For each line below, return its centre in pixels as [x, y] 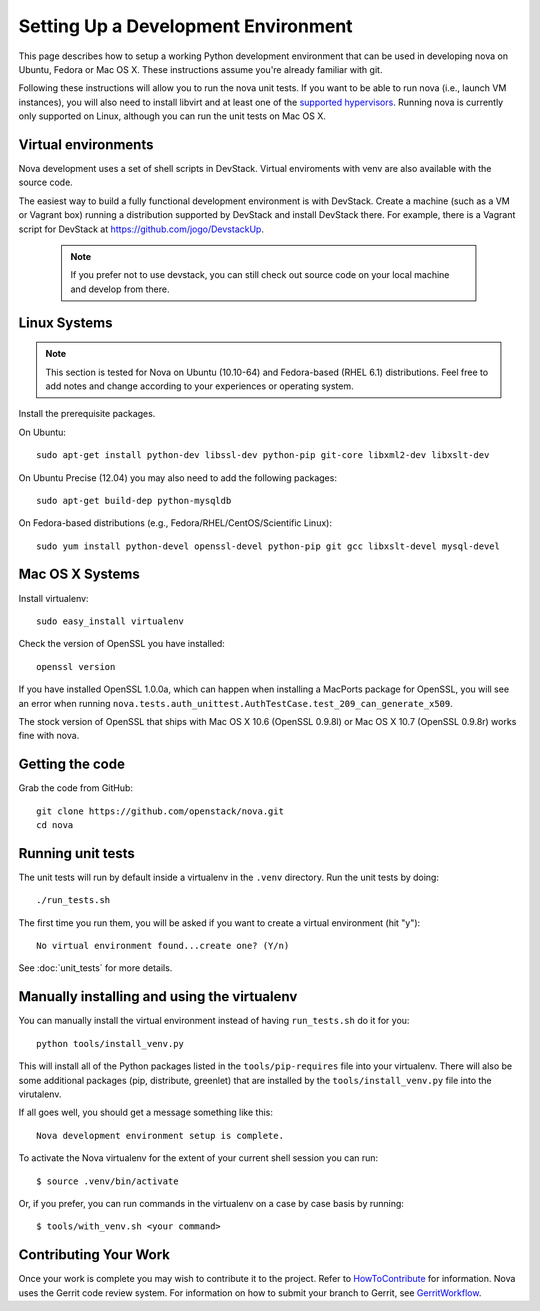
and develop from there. [120, 289]
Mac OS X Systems [79, 574]
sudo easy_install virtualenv [110, 621]
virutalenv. [40, 1094]
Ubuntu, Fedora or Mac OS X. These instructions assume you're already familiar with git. [200, 69]
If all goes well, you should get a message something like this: [146, 1112]
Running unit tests [76, 853]
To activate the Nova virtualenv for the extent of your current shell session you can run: [198, 1158]
